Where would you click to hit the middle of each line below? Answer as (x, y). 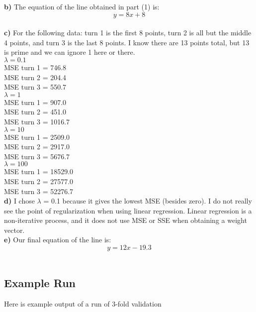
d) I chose (19, 201)
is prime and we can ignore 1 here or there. (70, 52)
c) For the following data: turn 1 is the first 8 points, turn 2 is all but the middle (128, 33)
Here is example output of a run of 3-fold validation (83, 303)
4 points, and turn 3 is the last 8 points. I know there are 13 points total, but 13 (127, 42)
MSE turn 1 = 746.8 (35, 67)
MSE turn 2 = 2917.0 (37, 147)
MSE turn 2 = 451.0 (35, 112)
